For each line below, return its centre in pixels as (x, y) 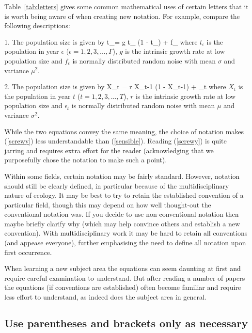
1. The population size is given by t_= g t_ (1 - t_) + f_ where (101, 41)
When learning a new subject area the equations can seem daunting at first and (123, 268)
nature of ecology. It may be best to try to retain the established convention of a (124, 195)
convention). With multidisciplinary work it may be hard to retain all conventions (126, 233)
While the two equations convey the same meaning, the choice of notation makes (124, 131)
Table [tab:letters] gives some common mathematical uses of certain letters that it (126, 6)
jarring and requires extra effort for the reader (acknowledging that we (109, 150)
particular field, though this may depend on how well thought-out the (108, 204)
